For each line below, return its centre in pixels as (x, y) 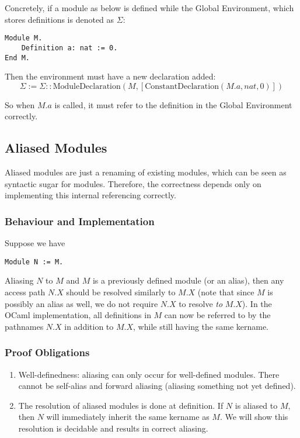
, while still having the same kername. (201, 326)
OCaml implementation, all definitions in (78, 315)
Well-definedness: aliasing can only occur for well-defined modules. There (149, 374)
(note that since (226, 292)
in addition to (89, 326)
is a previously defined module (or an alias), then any (188, 280)
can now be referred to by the (217, 315)
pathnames (24, 326)
